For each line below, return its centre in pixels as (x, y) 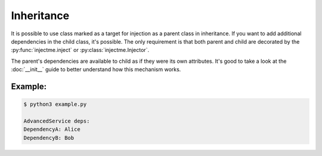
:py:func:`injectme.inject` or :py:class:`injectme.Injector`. (80, 50)
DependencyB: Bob (49, 138)
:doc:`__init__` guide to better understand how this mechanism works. (96, 69)
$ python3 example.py (55, 104)
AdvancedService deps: (57, 121)
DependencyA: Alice (52, 129)
